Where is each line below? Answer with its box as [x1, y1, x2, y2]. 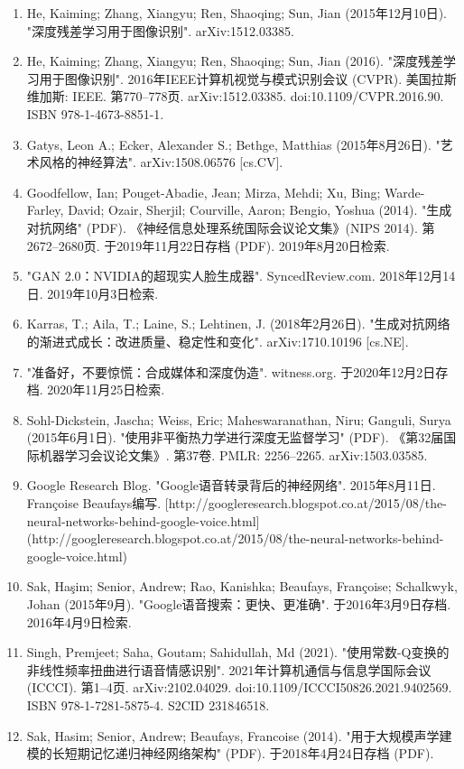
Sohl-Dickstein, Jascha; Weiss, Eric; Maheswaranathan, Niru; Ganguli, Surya [26, 410, 451, 429]
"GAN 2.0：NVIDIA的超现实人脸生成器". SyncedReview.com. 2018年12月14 [26, 266, 456, 285]
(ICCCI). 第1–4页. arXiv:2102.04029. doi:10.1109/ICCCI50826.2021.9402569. [26, 678, 452, 697]
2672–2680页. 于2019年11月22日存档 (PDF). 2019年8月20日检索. [26, 236, 390, 255]
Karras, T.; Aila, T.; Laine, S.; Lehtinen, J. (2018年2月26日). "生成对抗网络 [26, 314, 450, 333]
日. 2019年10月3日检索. [26, 283, 159, 302]
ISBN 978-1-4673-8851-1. [26, 104, 164, 123]
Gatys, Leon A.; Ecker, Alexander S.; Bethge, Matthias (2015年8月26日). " [26, 134, 441, 153]
